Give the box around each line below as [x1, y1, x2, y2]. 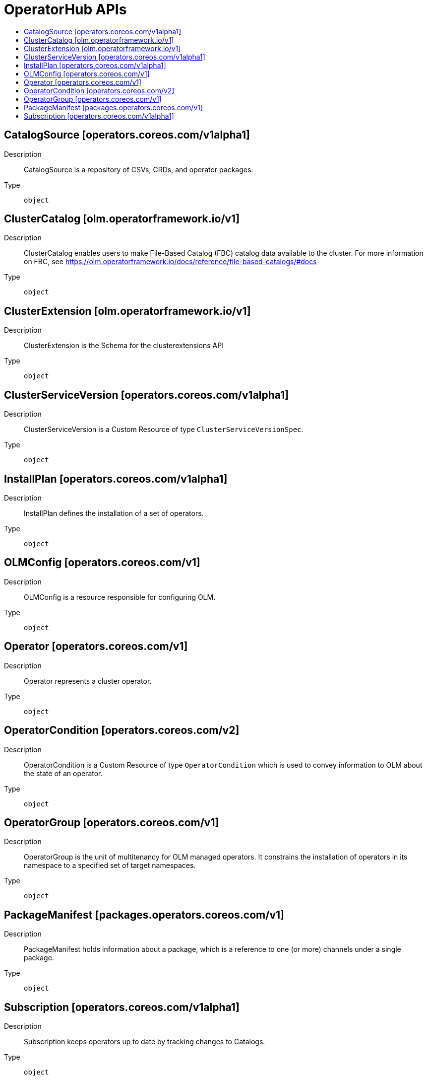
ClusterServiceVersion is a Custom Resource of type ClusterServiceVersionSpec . [24, 425, 304, 434]
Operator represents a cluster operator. [24, 676, 152, 685]
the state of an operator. [24, 769, 103, 778]
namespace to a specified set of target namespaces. [24, 861, 196, 870]
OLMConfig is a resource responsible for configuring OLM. [24, 592, 216, 601]
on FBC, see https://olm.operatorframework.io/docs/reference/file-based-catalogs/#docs [24, 257, 317, 266]
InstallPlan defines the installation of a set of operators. [24, 508, 204, 517]
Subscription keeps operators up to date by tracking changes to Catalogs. [24, 1037, 265, 1046]
